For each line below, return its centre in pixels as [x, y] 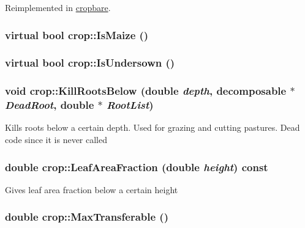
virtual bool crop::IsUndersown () [90, 63]
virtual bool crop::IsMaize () [77, 35]
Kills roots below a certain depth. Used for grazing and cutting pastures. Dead [152, 127]
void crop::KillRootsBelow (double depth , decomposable [146, 91]
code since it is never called [56, 140]
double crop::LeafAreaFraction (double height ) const [137, 167]
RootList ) [130, 105]
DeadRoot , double [50, 105]
